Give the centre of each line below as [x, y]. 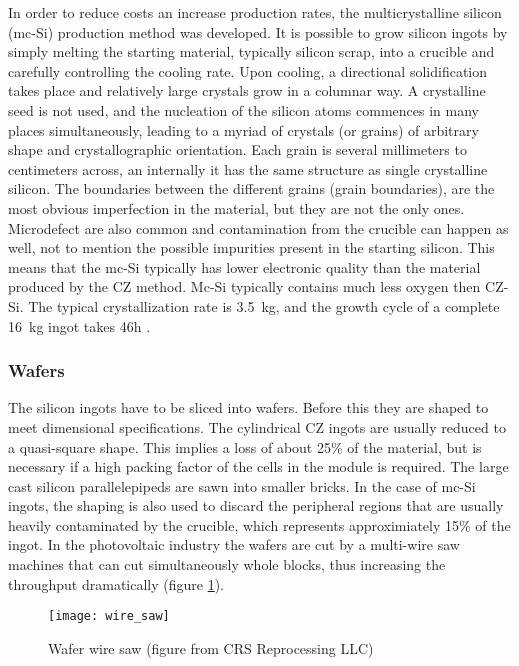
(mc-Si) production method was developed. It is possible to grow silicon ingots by [258, 31]
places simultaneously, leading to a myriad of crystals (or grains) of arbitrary [243, 129]
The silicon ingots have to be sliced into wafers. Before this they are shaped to [248, 407]
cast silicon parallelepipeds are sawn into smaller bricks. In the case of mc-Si [242, 485]
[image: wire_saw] [109, 616]
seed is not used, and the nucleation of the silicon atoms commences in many [243, 109]
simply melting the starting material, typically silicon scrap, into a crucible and [251, 51]
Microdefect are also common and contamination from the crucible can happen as [258, 227]
